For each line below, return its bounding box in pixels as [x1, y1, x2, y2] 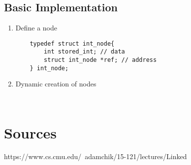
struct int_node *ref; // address [44, 56, 157, 64]
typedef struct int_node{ [30, 40, 115, 47]
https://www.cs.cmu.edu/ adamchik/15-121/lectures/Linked [4, 151, 187, 161]
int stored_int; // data [44, 48, 125, 55]
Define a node [15, 23, 57, 33]
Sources [4, 122, 57, 142]
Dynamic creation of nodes [15, 79, 96, 89]
